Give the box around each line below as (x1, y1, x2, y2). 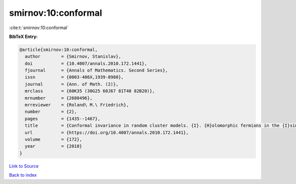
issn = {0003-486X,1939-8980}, (25, 74, 124, 80)
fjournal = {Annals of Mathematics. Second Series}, (25, 68, 168, 74)
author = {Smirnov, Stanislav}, (25, 54, 121, 59)
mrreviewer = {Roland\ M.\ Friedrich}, (25, 102, 129, 108)
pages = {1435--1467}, (25, 116, 101, 121)
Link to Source (9, 163, 39, 169)
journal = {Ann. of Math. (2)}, (25, 81, 118, 87)
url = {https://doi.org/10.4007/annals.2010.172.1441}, (25, 130, 189, 135)
